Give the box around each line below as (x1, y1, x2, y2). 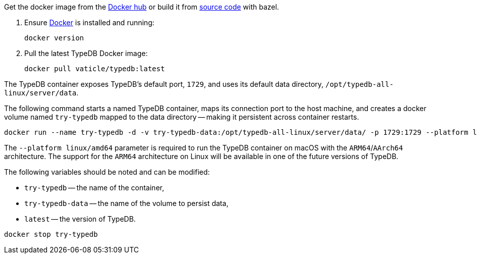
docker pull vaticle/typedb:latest (24, 65, 165, 73)
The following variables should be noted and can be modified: (4, 168, 210, 176)
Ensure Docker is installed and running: (24, 18, 155, 27)
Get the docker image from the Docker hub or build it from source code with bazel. (4, 3, 279, 11)
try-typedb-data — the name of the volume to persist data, (24, 199, 228, 208)
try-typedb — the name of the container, (24, 183, 164, 192)
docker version (24, 34, 84, 42)
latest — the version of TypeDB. (24, 215, 136, 223)
